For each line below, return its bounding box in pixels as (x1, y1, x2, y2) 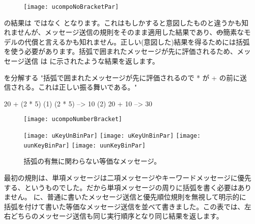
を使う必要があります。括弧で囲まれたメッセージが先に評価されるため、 (4, 46, 237, 56)
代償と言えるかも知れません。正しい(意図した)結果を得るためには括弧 (24, 36, 250, 47)
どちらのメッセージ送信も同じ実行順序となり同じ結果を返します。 (10, 211, 223, 221)
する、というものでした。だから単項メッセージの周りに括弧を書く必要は (4, 182, 238, 192)
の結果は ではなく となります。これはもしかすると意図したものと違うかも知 (4, 17, 249, 27)
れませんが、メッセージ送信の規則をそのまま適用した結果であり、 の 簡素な (4, 27, 244, 37)
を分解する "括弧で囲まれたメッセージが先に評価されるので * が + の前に (4, 72, 240, 82)
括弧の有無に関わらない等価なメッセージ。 (24, 156, 161, 166)
